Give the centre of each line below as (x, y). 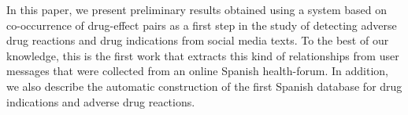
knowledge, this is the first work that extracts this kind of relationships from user (203, 55)
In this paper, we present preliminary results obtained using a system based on (197, 9)
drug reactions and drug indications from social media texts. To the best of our (198, 40)
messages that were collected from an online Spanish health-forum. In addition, (197, 71)
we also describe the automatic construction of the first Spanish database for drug (204, 86)
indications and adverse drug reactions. (101, 101)
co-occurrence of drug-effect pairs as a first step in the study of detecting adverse (202, 25)
